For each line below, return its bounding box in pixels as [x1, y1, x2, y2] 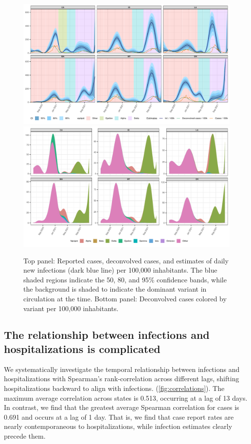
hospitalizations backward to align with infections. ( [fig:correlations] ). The [4, 383, 225, 393]
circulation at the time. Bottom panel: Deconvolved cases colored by [23, 293, 227, 303]
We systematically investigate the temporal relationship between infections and [4, 364, 240, 374]
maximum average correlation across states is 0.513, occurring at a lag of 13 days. [4, 392, 248, 403]
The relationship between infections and [4, 327, 210, 342]
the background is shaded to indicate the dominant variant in [23, 284, 207, 294]
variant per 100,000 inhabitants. [23, 303, 119, 313]
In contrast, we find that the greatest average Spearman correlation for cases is [4, 402, 239, 412]
